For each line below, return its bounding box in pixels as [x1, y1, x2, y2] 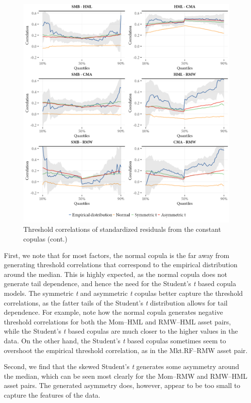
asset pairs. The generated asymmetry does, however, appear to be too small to [4, 380, 240, 390]
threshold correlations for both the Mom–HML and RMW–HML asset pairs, [4, 316, 231, 326]
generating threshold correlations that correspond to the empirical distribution [4, 259, 237, 270]
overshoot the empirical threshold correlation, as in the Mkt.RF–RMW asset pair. [4, 345, 248, 355]
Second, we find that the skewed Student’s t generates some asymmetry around [4, 361, 239, 371]
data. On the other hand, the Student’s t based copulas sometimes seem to [4, 335, 226, 345]
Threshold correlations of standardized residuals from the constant [23, 224, 221, 234]
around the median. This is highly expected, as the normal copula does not [4, 269, 228, 279]
